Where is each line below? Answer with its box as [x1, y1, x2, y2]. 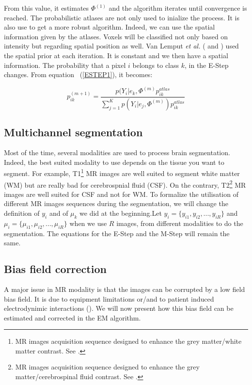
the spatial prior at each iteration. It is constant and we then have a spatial [4, 50, 228, 60]
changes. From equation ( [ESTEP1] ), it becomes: [4, 69, 153, 80]
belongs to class [132, 60, 179, 70]
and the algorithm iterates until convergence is [109, 3, 247, 13]
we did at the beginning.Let [79, 208, 162, 218]
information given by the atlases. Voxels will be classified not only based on [4, 31, 228, 41]
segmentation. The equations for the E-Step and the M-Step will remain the [4, 228, 230, 238]
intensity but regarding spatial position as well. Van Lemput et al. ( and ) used [4, 41, 239, 51]
